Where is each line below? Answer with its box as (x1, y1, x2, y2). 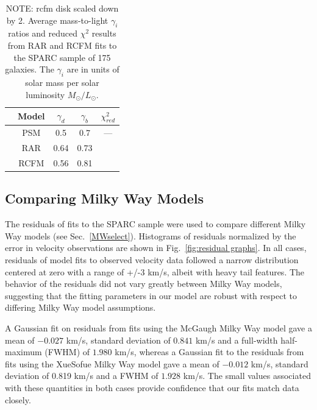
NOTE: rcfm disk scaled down (5, 2, 119, 14)
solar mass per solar (25, 76, 99, 88)
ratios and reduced (8, 27, 78, 40)
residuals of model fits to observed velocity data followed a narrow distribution (5, 253, 299, 266)
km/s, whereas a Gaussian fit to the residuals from (115, 345, 304, 358)
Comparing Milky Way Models (5, 189, 204, 208)
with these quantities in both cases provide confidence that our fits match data (5, 381, 299, 394)
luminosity (26, 88, 65, 101)
